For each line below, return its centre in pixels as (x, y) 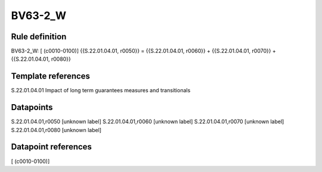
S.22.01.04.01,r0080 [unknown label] (56, 130)
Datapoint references (52, 147)
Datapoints (32, 107)
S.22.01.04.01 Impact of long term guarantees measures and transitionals (101, 90)
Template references (51, 76)
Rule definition (39, 37)
